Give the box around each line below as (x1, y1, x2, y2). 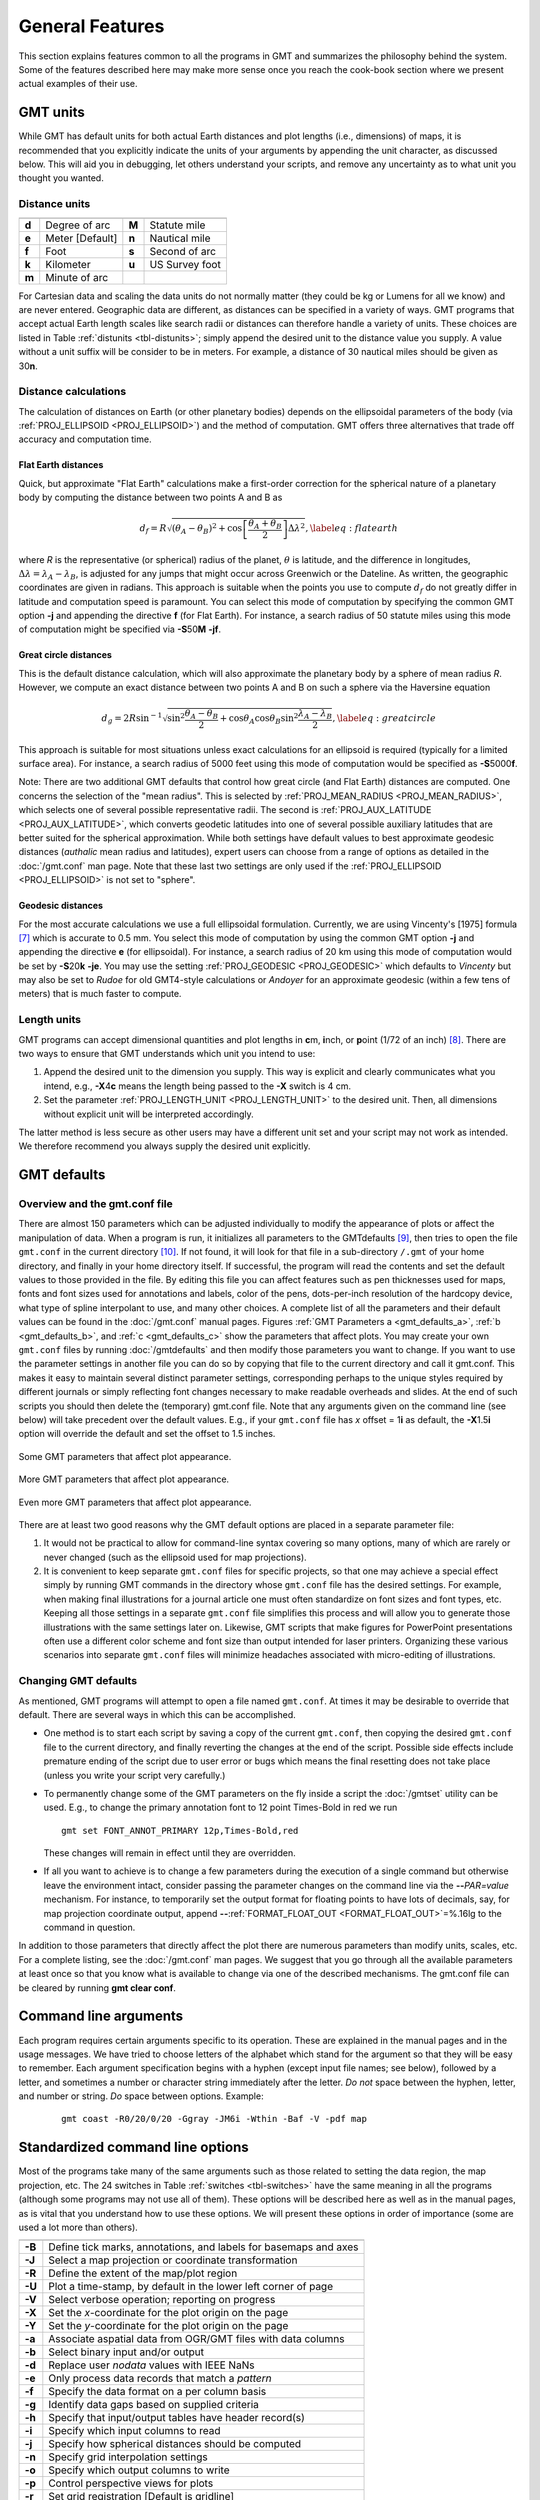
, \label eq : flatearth (305, 523, 399, 534)
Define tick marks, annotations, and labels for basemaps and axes (48, 2240, 359, 2254)
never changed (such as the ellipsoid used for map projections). (43, 1551, 307, 1563)
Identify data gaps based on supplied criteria (48, 2398, 259, 2412)
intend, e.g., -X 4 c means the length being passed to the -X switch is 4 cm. (43, 1080, 352, 1092)
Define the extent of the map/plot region (48, 2266, 238, 2280)
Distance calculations (18, 385, 127, 399)
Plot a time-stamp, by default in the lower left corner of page (48, 2280, 334, 2294)
